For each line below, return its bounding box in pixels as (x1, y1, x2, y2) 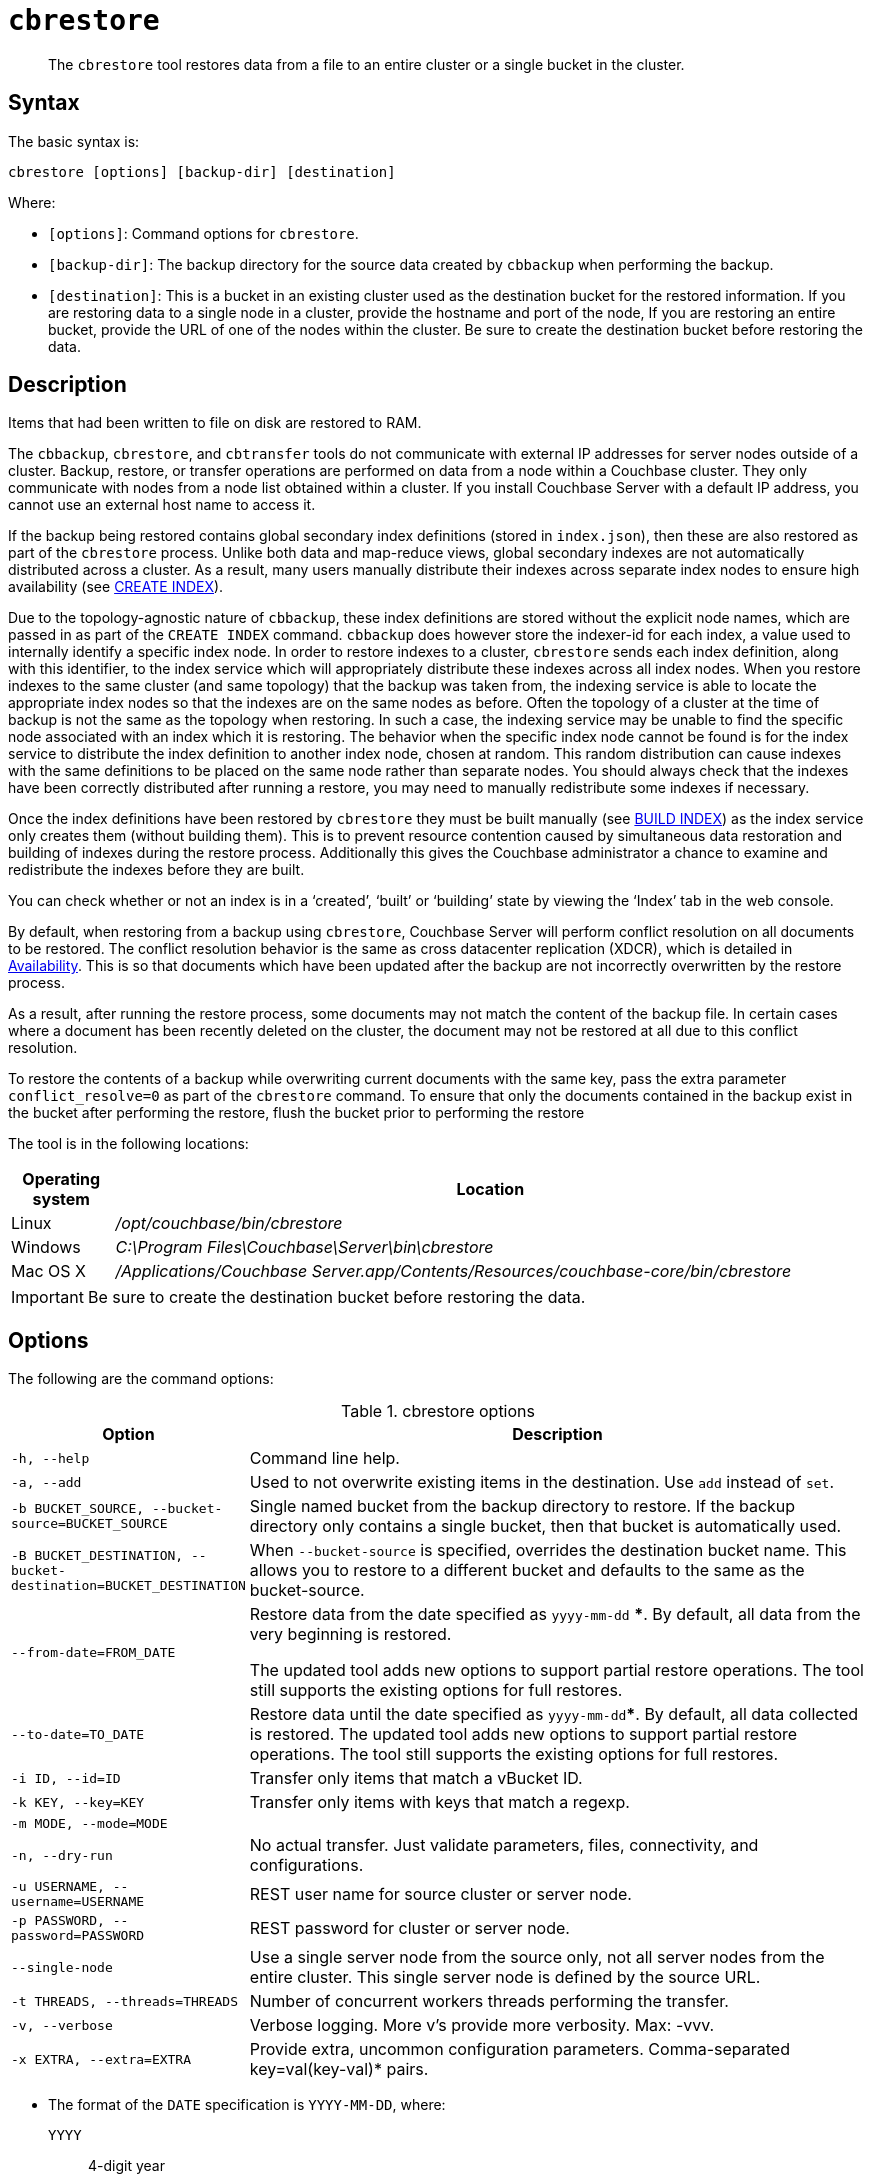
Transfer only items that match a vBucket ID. (249, 1768, 583, 1789)
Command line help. (249, 1448, 400, 1469)
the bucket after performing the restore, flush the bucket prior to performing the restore (8, 1104, 585, 1122)
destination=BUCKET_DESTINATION (11, 1577, 246, 1593)
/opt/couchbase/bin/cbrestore (115, 1213, 343, 1234)
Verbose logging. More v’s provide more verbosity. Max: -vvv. (249, 2015, 715, 2036)
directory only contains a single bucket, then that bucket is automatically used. (249, 1516, 842, 1537)
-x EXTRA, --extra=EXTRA (11, 2051, 192, 2067)
